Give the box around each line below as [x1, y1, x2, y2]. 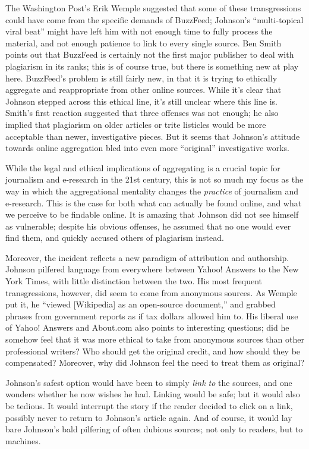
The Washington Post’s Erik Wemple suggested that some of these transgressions [5, 2, 301, 14]
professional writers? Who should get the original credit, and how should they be [5, 344, 301, 357]
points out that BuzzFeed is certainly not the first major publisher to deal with [5, 48, 294, 61]
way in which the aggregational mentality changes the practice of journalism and [5, 184, 298, 197]
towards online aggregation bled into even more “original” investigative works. [5, 142, 289, 154]
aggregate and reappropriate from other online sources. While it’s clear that [5, 83, 282, 96]
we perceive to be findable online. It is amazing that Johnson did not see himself [5, 208, 299, 221]
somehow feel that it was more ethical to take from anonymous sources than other [5, 333, 304, 346]
